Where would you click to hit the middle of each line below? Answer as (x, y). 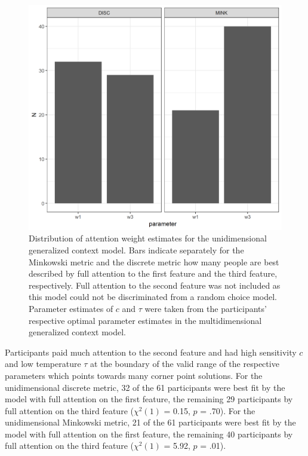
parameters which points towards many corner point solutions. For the (134, 375)
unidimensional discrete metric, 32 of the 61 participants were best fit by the (145, 387)
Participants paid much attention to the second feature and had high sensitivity (151, 352)
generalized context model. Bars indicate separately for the (136, 250)
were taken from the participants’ (206, 308)
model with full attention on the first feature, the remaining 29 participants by (149, 399)
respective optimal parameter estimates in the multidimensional (145, 320)
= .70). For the (228, 410)
